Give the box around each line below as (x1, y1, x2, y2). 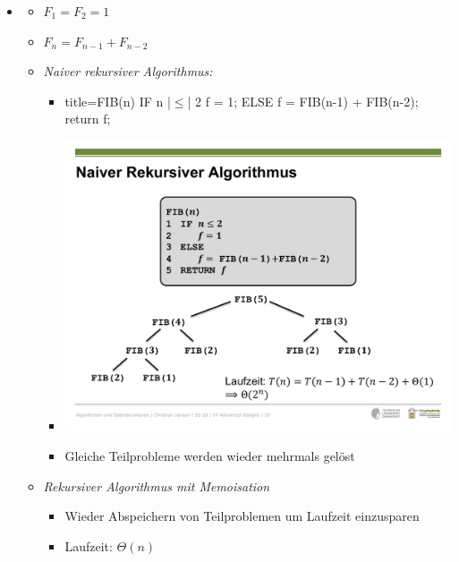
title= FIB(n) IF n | (64, 91, 171, 110)
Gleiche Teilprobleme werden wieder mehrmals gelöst (64, 447, 355, 465)
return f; (64, 109, 111, 128)
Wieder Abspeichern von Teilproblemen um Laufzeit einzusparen (64, 507, 420, 525)
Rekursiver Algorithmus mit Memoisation (43, 476, 270, 495)
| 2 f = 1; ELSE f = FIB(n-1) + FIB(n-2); (187, 91, 419, 110)
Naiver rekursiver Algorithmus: (43, 62, 213, 81)
